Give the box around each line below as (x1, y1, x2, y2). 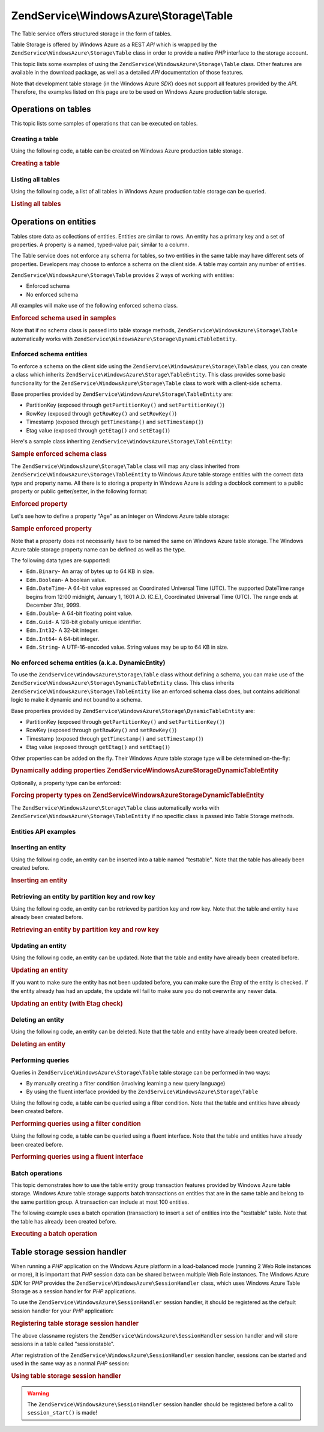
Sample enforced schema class (11, 449, 107, 458)
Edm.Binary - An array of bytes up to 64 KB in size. (26, 568, 154, 575)
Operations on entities (11, 217, 96, 227)
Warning (27, 1389, 49, 1397)
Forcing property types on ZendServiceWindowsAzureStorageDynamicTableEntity (11, 791, 264, 799)
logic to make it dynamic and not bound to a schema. (11, 696, 142, 703)
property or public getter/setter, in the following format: (11, 488, 148, 495)
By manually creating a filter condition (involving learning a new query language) (26, 1080, 226, 1087)
